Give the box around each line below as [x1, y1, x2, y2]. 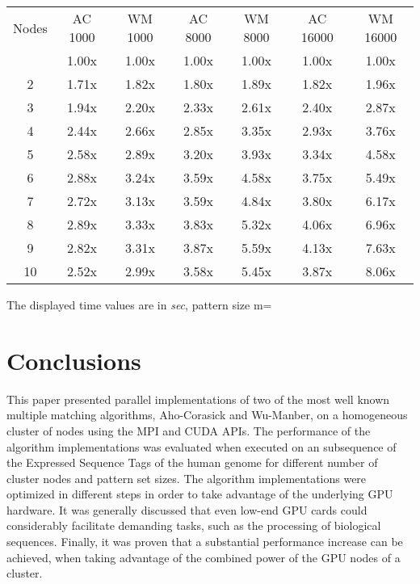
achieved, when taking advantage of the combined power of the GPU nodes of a [6, 548, 401, 565]
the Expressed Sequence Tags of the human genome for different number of [6, 454, 378, 471]
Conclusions [6, 343, 141, 376]
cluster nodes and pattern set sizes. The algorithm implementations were [6, 469, 367, 486]
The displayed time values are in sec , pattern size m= [6, 296, 272, 313]
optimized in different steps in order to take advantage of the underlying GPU [6, 485, 393, 502]
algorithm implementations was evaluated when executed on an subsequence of [6, 438, 397, 455]
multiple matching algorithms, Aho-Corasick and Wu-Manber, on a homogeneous [6, 406, 408, 423]
